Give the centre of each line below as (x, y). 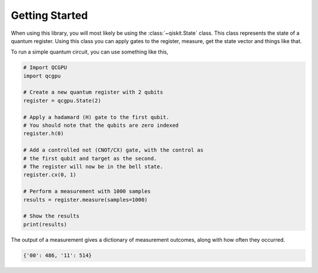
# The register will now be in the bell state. (93, 167)
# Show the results (51, 216)
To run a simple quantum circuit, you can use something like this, (90, 52)
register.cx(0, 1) (50, 175)
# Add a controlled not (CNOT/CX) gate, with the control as (113, 150)
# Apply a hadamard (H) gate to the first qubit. (96, 117)
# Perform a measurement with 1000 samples (87, 191)
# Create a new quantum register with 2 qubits (93, 92)
